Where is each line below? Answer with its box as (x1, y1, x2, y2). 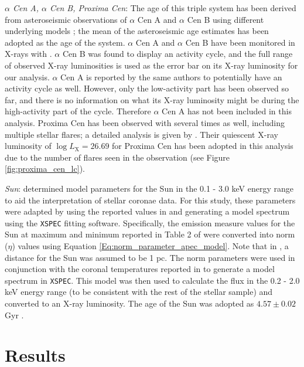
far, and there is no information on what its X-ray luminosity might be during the (5, 93, 299, 106)
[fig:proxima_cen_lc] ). (5, 162, 85, 175)
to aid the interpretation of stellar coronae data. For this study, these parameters (5, 193, 296, 206)
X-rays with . (5, 47, 52, 60)
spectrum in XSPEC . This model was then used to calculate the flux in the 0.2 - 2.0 (5, 274, 300, 286)
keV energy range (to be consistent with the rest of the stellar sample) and (5, 286, 273, 298)
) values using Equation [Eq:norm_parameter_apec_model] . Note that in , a (12, 239, 289, 252)
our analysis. (5, 70, 50, 83)
